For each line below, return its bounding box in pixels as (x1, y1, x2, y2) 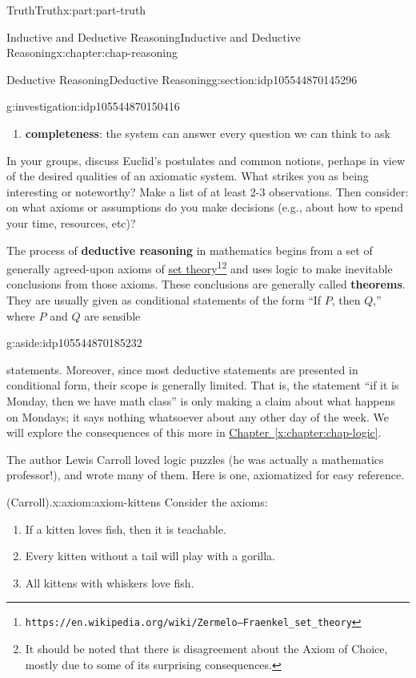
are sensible (84, 307, 141, 324)
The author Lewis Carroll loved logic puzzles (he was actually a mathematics (6, 450, 384, 467)
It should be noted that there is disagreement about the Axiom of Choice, (25, 640, 388, 656)
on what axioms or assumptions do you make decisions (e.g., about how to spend (6, 199, 404, 216)
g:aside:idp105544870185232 (6, 334, 142, 351)
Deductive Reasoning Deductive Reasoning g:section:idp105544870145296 (6, 71, 358, 87)
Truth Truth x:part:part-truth (6, 2, 146, 18)
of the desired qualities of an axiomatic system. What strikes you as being (6, 167, 369, 184)
